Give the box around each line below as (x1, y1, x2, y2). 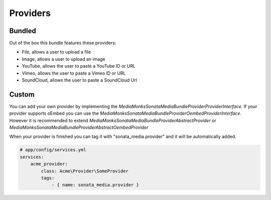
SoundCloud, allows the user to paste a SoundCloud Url (22, 77, 138, 83)
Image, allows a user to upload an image (22, 56, 105, 62)
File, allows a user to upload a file (22, 49, 91, 55)
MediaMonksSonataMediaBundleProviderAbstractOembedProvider (9, 124, 149, 130)
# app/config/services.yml (20, 147, 86, 153)
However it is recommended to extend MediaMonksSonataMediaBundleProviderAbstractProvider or (9, 117, 217, 123)
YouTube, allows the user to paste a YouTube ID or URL (22, 63, 136, 69)
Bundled (9, 27, 36, 35)
